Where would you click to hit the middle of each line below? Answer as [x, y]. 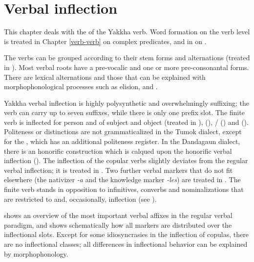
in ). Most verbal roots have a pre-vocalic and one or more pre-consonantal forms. [127, 67]
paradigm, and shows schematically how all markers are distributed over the [118, 225]
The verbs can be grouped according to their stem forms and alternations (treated [127, 58]
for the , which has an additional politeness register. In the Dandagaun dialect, [122, 141]
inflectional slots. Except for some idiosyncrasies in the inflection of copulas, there [126, 234]
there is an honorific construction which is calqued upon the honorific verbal [118, 151]
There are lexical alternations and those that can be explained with [105, 77]
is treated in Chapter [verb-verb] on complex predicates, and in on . [105, 41]
